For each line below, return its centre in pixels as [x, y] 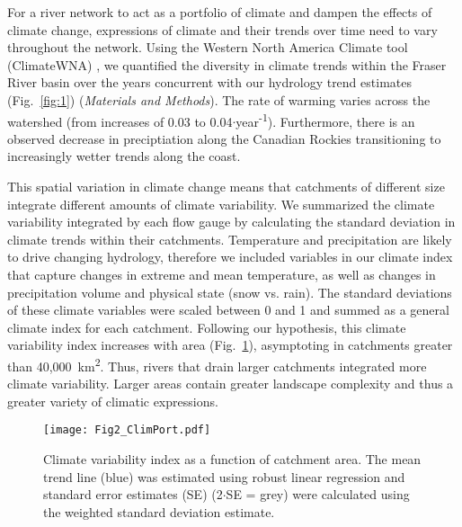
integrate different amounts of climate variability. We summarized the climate [221, 204]
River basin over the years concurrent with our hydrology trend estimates [209, 82]
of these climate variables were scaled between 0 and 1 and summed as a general [228, 310]
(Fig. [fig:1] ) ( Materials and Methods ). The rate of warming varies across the [219, 99]
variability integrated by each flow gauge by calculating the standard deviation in [231, 222]
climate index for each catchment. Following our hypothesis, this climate [207, 327]
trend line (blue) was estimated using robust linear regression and [224, 476]
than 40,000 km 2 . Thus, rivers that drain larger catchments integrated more [217, 364]
